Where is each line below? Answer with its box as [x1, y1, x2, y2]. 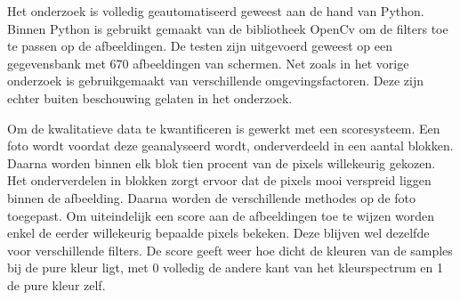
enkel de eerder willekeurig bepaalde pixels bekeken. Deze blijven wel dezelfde [7, 223, 430, 242]
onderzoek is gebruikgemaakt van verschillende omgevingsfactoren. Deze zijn [7, 71, 424, 90]
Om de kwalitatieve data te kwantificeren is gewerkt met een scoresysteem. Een [7, 118, 440, 137]
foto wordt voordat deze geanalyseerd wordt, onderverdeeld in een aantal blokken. [7, 136, 454, 155]
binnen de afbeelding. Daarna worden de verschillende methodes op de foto [7, 188, 416, 207]
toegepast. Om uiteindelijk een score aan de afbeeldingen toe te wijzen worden [7, 206, 435, 224]
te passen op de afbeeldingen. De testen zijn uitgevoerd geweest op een [7, 36, 392, 55]
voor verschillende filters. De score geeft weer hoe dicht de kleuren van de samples [7, 240, 453, 259]
